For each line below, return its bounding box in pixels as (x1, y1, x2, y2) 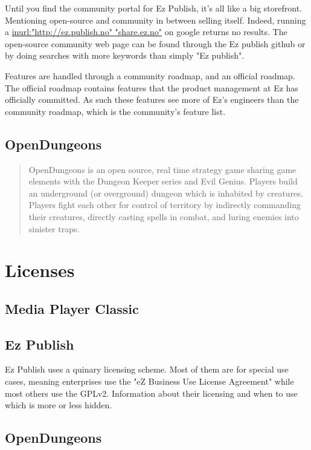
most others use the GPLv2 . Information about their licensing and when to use (5, 386, 298, 399)
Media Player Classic (5, 299, 139, 318)
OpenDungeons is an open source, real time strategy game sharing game (28, 163, 297, 175)
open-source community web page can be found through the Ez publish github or (5, 37, 306, 50)
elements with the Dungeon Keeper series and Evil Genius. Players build (28, 175, 298, 187)
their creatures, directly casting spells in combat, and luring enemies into (28, 210, 299, 223)
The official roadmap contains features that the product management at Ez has (5, 81, 298, 94)
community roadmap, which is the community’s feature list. (5, 105, 226, 117)
